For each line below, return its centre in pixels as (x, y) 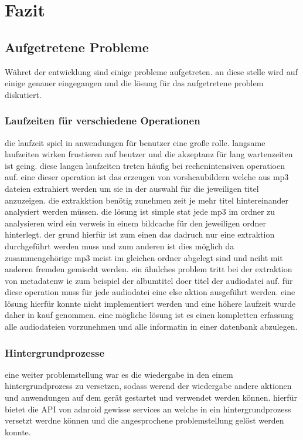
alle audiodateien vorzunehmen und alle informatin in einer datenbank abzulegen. (151, 326)
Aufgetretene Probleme (77, 47)
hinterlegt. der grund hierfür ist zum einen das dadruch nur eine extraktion (140, 234)
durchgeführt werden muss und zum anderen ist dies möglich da (120, 246)
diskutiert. (23, 94)
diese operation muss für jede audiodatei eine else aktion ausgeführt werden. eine (150, 292)
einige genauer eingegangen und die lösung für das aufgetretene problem (134, 83)
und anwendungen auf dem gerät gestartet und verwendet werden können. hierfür (151, 397)
